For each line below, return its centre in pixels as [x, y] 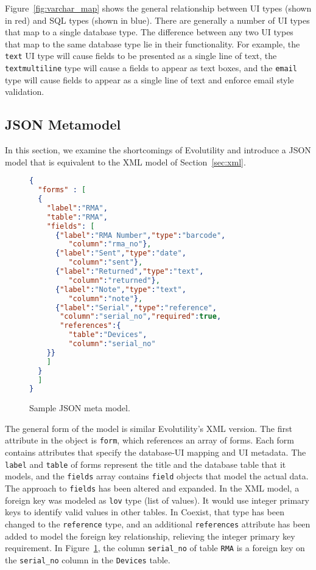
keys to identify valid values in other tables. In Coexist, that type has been [145, 512]
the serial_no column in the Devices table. [88, 559]
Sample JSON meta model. [80, 408]
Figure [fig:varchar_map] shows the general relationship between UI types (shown [158, 8]
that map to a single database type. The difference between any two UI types [149, 32]
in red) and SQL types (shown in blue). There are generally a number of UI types [157, 20]
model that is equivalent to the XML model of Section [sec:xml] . [125, 162]
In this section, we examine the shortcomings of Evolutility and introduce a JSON [158, 150]
